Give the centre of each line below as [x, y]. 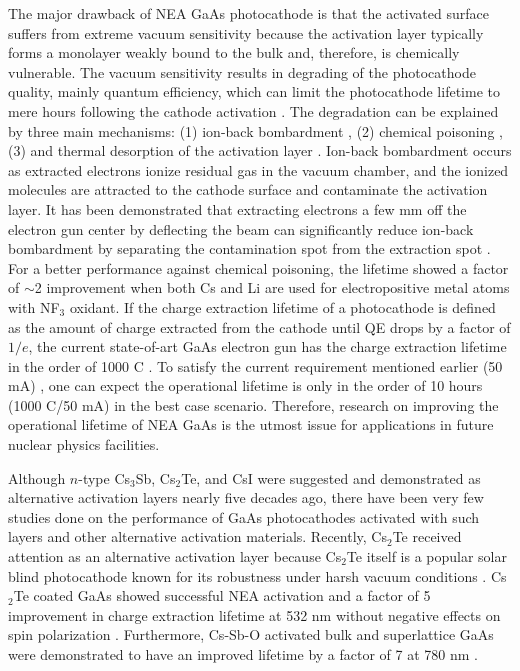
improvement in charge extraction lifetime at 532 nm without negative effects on [254, 614]
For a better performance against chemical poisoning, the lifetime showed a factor [258, 267]
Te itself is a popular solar [427, 556]
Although [37, 477]
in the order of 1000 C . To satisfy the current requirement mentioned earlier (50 [255, 365]
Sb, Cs [155, 477]
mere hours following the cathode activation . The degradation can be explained [253, 110]
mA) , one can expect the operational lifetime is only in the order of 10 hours [245, 385]
